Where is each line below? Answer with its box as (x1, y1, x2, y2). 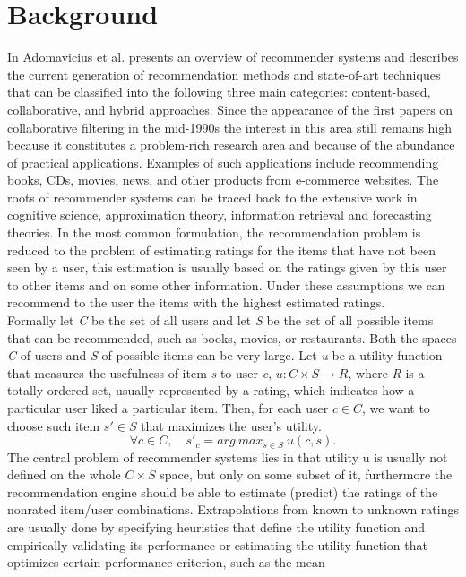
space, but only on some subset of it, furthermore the (160, 465, 453, 484)
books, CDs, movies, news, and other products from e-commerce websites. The (7, 170, 439, 189)
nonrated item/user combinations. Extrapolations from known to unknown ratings (7, 500, 459, 519)
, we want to (362, 399, 430, 417)
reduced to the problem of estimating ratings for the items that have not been (7, 240, 436, 259)
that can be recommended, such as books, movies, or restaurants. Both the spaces (7, 328, 457, 347)
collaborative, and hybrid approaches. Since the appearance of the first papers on (7, 99, 453, 118)
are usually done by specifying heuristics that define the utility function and (7, 518, 425, 537)
